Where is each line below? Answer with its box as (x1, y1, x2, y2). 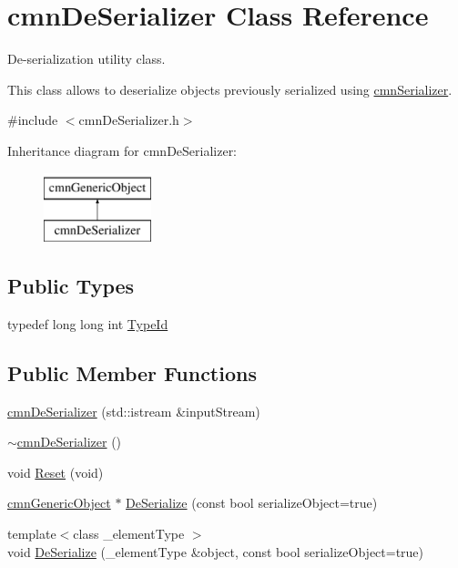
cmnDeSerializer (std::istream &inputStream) (7, 401, 260, 420)
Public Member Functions (7, 358, 257, 387)
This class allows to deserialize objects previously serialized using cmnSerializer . (7, 79, 453, 98)
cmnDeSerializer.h (78, 110, 179, 129)
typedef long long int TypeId (7, 314, 168, 333)
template (7, 524, 56, 543)
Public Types (7, 272, 135, 300)
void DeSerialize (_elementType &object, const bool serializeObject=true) (7, 542, 424, 561)
